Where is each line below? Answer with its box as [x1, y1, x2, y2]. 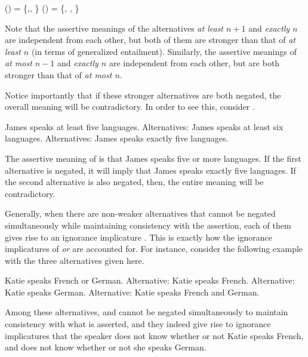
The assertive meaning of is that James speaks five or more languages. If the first [5, 152, 301, 164]
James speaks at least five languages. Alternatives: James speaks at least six [5, 120, 284, 133]
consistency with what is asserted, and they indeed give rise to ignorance [5, 318, 271, 330]
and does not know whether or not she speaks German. [5, 341, 207, 353]
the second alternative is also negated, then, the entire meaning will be [5, 176, 264, 188]
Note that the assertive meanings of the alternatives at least [5, 21, 224, 34]
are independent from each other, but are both [109, 57, 280, 69]
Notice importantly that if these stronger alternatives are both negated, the [5, 88, 281, 101]
